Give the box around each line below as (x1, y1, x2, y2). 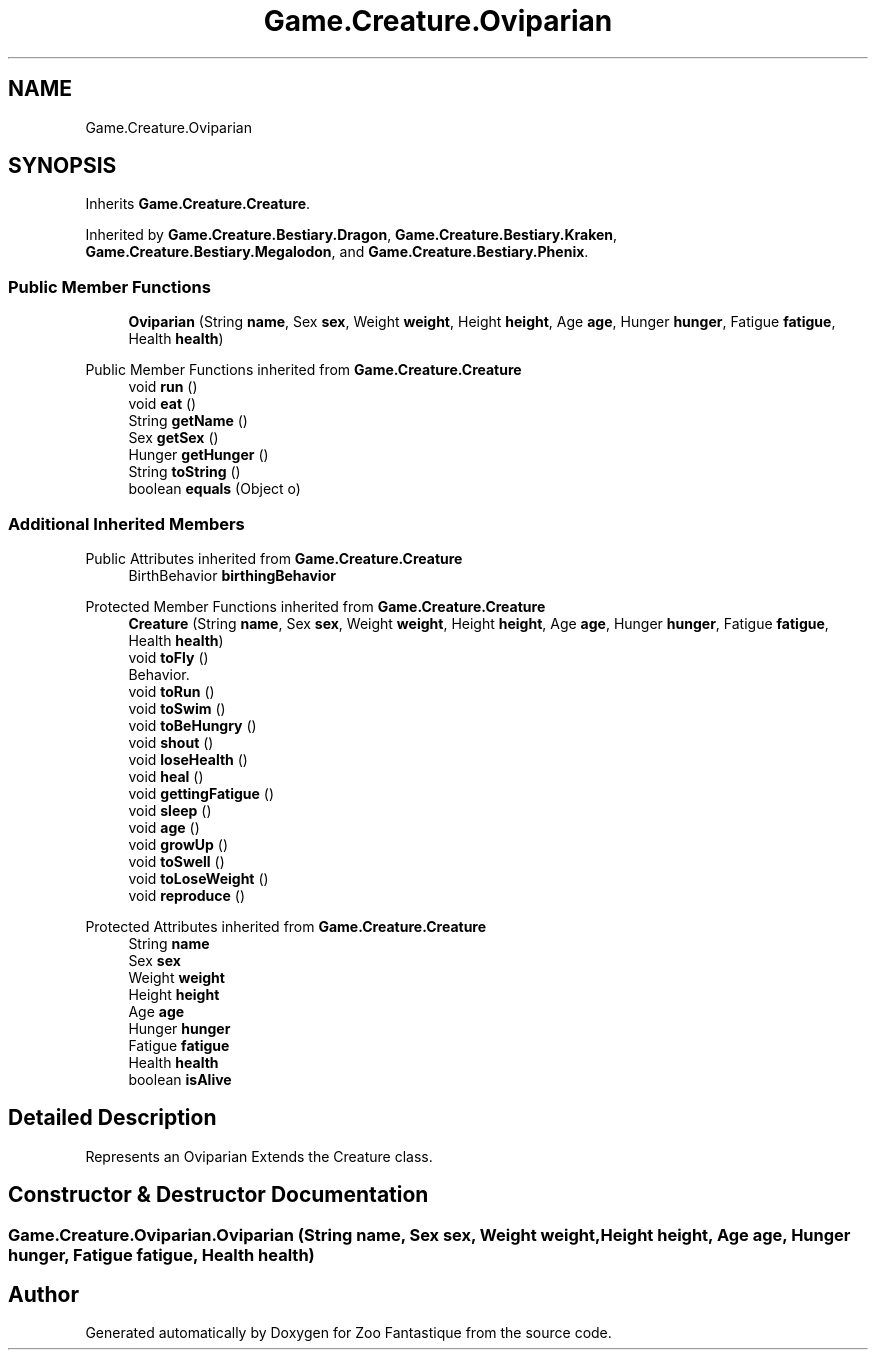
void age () (128, 818, 200, 836)
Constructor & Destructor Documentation (8, 1182, 429, 1208)
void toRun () (128, 682, 215, 700)
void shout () (128, 733, 214, 751)
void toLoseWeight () (128, 869, 269, 887)
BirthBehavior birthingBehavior (128, 566, 336, 584)
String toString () (128, 463, 241, 481)
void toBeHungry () (128, 716, 257, 734)
